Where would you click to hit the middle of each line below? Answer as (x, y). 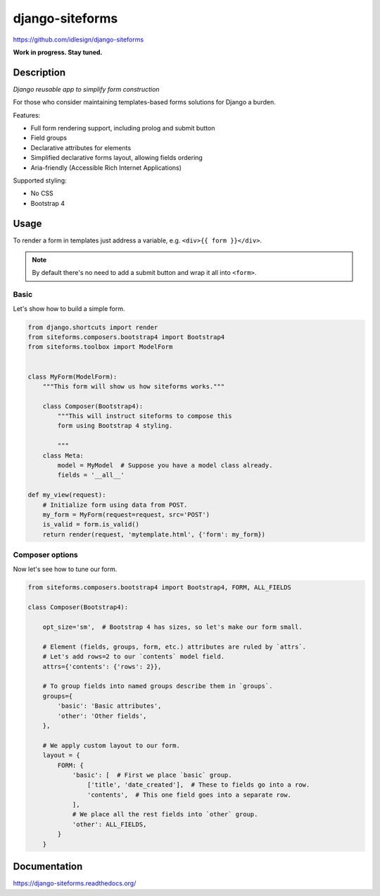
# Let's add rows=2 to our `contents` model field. (134, 657)
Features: (27, 115)
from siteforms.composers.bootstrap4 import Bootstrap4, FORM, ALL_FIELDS (160, 588)
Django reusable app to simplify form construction (86, 89)
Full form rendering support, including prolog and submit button (123, 128)
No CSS (42, 193)
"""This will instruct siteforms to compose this (145, 416)
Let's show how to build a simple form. (69, 308)
